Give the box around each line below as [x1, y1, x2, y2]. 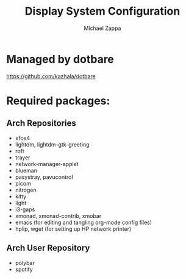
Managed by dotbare [6, 52, 115, 66]
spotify [15, 266, 34, 273]
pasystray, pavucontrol [15, 173, 73, 181]
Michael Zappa [84, 24, 121, 32]
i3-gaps [15, 206, 35, 213]
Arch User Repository [6, 243, 90, 253]
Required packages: [6, 93, 110, 107]
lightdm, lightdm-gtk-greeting [15, 140, 90, 148]
